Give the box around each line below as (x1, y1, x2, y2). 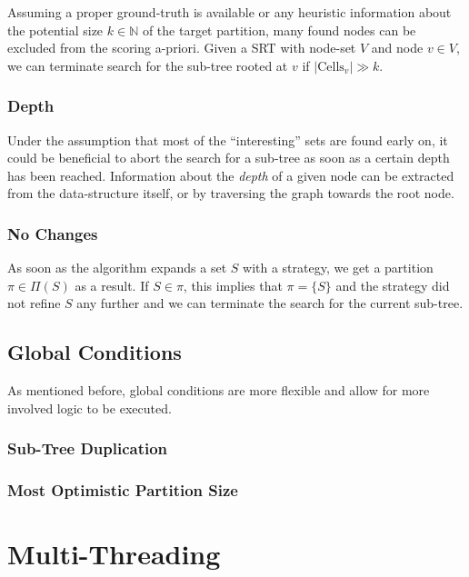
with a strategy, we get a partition (243, 258, 434, 277)
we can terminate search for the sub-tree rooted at (7, 55, 288, 75)
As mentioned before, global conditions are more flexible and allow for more (7, 381, 430, 400)
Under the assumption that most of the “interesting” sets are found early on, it (7, 130, 448, 149)
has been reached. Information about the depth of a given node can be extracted (7, 165, 454, 184)
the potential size (7, 20, 104, 39)
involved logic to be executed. (7, 398, 172, 417)
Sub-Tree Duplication (7, 437, 168, 460)
